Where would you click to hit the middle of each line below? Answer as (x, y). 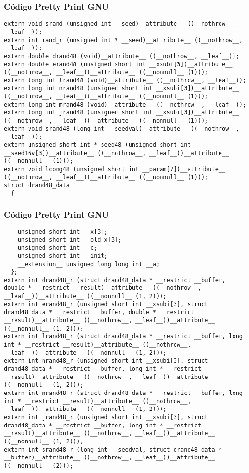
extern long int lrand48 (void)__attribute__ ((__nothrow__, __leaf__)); (125, 80)
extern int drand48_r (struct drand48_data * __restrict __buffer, (115, 280)
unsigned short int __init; (63, 256)
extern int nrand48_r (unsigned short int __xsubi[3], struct (106, 361)
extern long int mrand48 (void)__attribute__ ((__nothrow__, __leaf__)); (125, 104)
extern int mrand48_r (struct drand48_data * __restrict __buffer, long (123, 393)
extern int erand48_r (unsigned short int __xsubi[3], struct (106, 304)
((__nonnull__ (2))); (39, 465)
